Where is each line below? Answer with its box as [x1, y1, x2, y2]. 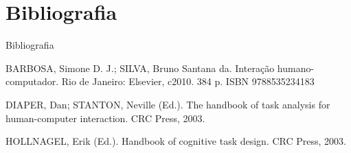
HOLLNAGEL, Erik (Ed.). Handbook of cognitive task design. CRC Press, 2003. [5, 134, 346, 148]
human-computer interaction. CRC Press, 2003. [5, 110, 205, 125]
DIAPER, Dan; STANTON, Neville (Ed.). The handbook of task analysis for [5, 97, 330, 111]
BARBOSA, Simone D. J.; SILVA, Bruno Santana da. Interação [5, 60, 275, 75]
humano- [277, 60, 315, 75]
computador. [5, 74, 59, 89]
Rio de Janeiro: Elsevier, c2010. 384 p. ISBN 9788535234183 [61, 74, 315, 89]
